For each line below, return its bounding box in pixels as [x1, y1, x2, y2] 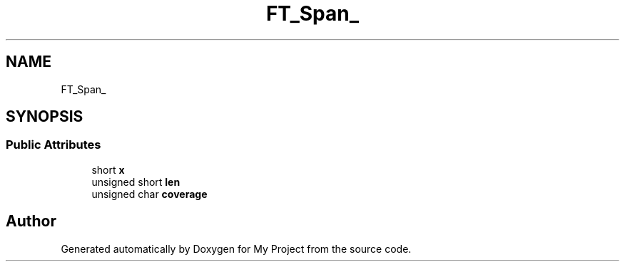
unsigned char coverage [91, 187, 208, 200]
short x [91, 163, 125, 176]
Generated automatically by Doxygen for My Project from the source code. [61, 242, 412, 255]
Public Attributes [6, 137, 101, 152]
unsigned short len [91, 175, 181, 188]
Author [6, 212, 56, 231]
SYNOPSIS [6, 108, 83, 126]
